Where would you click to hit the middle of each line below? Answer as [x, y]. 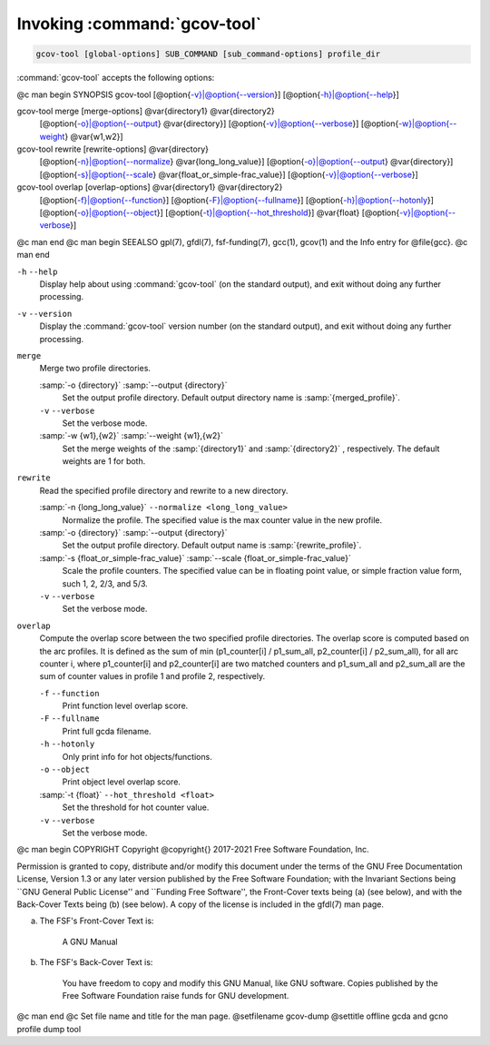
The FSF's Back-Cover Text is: [96, 962]
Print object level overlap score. [122, 782]
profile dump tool [49, 1029]
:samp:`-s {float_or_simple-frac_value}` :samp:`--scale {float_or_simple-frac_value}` [195, 557]
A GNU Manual [90, 941]
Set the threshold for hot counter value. [136, 807]
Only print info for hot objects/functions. [137, 756]
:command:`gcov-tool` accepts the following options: [116, 78]
